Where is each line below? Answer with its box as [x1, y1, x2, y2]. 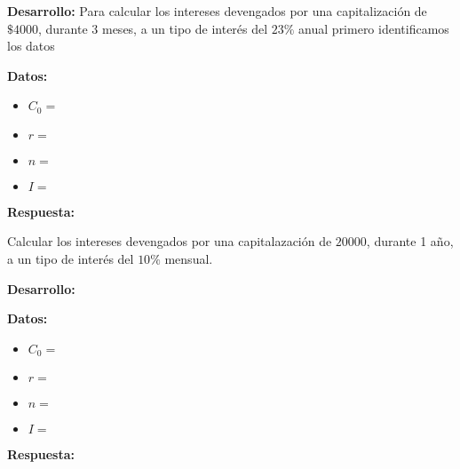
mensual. [164, 250, 213, 268]
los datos [7, 36, 55, 55]
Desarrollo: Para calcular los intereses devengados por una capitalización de [7, 2, 427, 20]
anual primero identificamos [298, 19, 449, 37]
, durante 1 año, [366, 232, 454, 250]
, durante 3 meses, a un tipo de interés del [38, 19, 268, 37]
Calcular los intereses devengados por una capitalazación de [7, 232, 332, 250]
